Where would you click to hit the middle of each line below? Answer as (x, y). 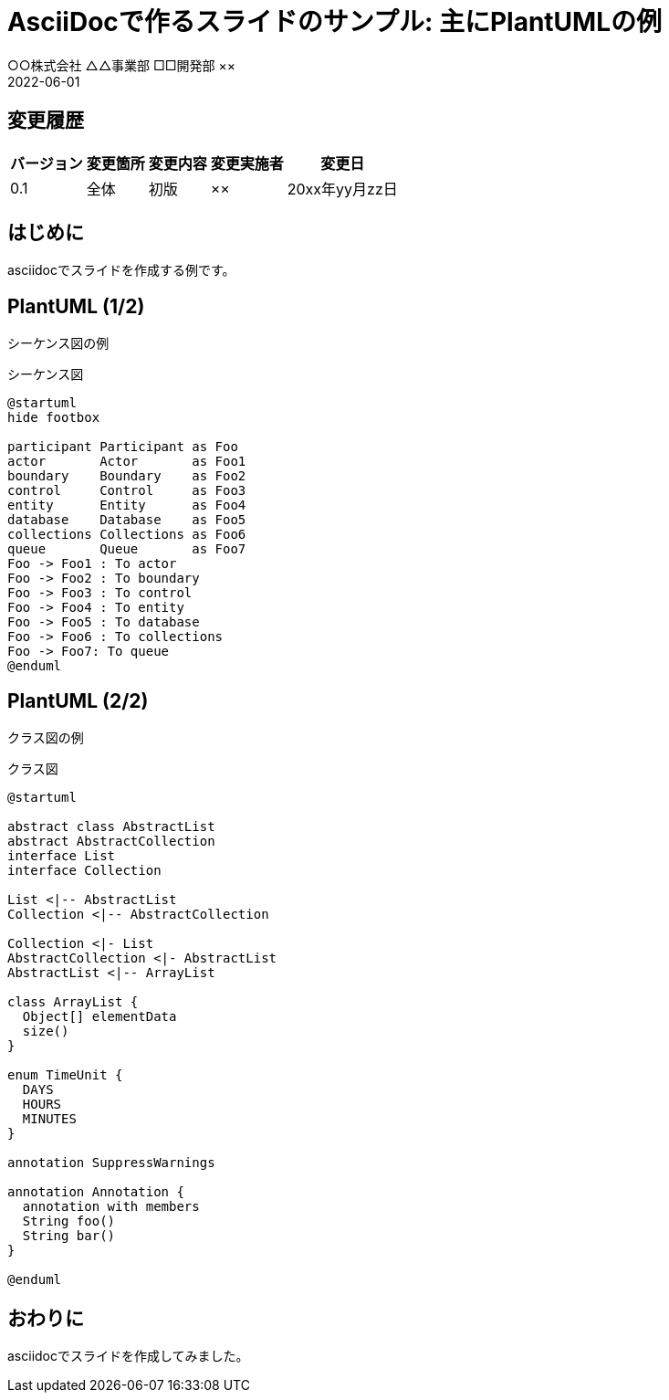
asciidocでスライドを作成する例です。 (121, 270)
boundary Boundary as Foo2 (127, 476)
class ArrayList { (73, 1002)
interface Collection (84, 871)
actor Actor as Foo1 (127, 462)
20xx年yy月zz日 (342, 189)
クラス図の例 (46, 738)
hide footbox (54, 418)
